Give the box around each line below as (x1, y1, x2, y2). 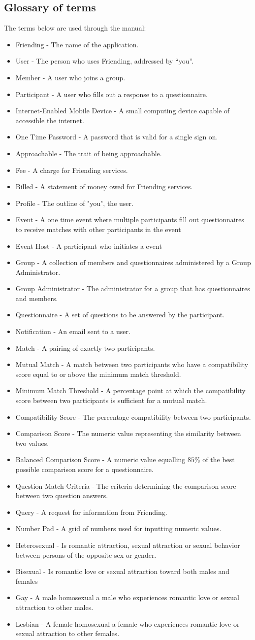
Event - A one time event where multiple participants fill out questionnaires (15, 214, 244, 225)
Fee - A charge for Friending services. (15, 165, 128, 175)
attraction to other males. (15, 602, 94, 612)
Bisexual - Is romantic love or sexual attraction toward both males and (15, 566, 230, 576)
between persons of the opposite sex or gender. (15, 549, 157, 560)
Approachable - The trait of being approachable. (15, 148, 162, 158)
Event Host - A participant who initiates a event (15, 240, 162, 251)
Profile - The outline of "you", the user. (15, 198, 133, 208)
